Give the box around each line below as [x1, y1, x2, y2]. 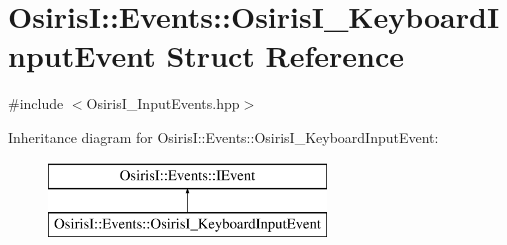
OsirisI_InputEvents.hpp [86, 93, 240, 114]
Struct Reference [166, 35, 405, 76]
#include [8, 93, 64, 114]
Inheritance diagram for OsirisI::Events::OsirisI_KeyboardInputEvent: [8, 126, 439, 147]
